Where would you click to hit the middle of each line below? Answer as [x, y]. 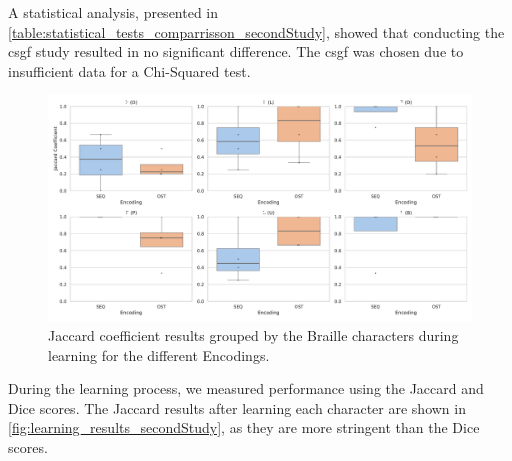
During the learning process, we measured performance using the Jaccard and [246, 388]
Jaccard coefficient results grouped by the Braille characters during [253, 335]
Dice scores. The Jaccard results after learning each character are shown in [237, 407]
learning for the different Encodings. [159, 354]
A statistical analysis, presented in [113, 12]
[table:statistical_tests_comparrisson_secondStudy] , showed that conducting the [256, 31]
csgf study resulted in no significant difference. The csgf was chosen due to [236, 51]
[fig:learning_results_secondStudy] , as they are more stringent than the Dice [244, 427]
